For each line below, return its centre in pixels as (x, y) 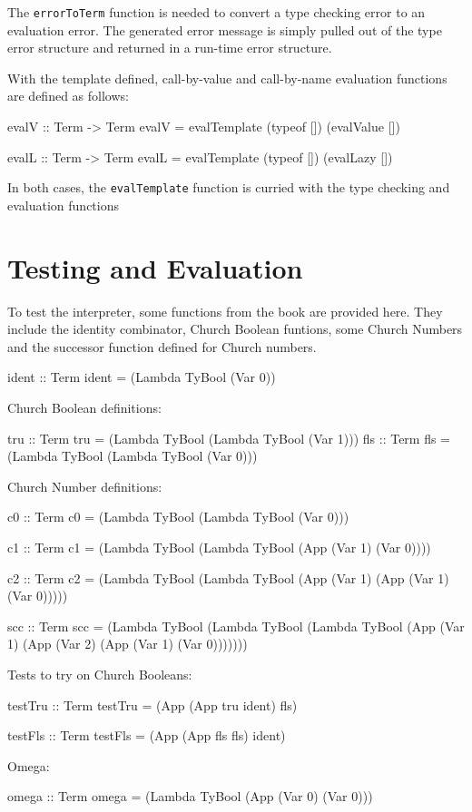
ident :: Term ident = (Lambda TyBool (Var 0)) (142, 377)
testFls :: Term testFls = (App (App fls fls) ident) (147, 735)
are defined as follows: (68, 96)
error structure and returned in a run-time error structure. (170, 48)
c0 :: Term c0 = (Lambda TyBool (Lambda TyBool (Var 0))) (178, 517)
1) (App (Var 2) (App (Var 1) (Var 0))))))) (128, 644)
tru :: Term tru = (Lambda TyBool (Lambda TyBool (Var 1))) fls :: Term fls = (229, 438)
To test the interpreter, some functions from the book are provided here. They (225, 311)
